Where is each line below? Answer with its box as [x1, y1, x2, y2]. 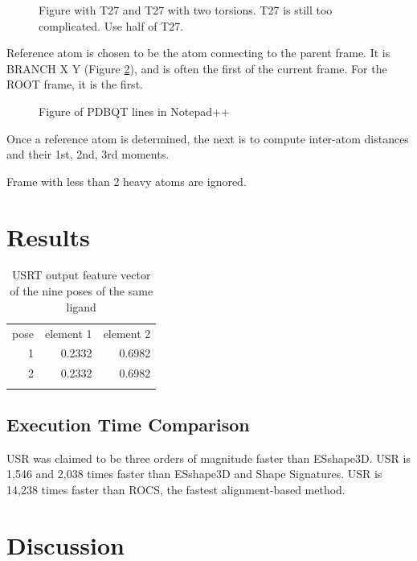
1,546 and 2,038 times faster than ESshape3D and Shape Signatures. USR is [6, 465, 382, 482]
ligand [66, 298, 96, 315]
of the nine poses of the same [10, 283, 153, 299]
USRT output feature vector [11, 266, 151, 283]
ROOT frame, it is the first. [6, 76, 143, 93]
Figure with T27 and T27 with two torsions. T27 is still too [39, 2, 333, 18]
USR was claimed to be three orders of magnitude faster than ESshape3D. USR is [6, 449, 411, 466]
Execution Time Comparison [6, 411, 250, 436]
